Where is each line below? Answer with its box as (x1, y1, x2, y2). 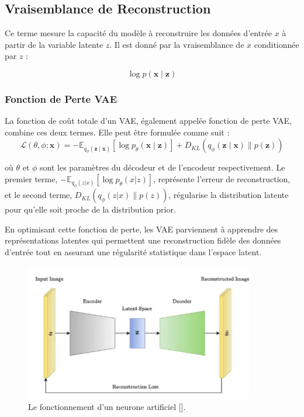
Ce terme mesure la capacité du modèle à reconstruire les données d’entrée (5, 27, 272, 39)
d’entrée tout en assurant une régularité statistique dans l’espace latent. (5, 245, 262, 258)
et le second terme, (5, 189, 72, 201)
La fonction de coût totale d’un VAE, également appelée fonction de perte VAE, (5, 114, 292, 127)
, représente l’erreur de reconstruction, (153, 173, 291, 185)
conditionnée (254, 38, 299, 50)
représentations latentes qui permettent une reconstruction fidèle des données (5, 234, 281, 246)
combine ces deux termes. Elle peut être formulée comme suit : (5, 126, 230, 138)
